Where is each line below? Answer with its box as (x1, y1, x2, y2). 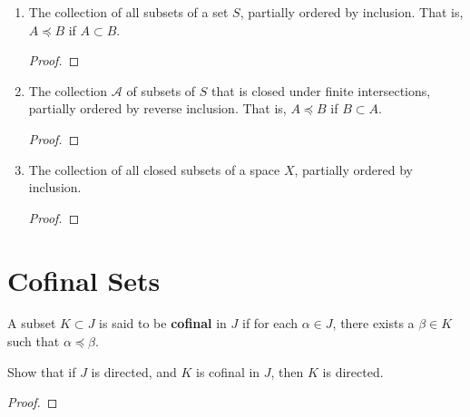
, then (270, 362, 304, 381)
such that (7, 332, 60, 351)
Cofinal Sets (7, 261, 161, 298)
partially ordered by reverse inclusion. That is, (28, 99, 287, 118)
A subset (7, 314, 56, 333)
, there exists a (332, 314, 415, 333)
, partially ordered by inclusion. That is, (240, 3, 464, 21)
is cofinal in (196, 362, 260, 381)
